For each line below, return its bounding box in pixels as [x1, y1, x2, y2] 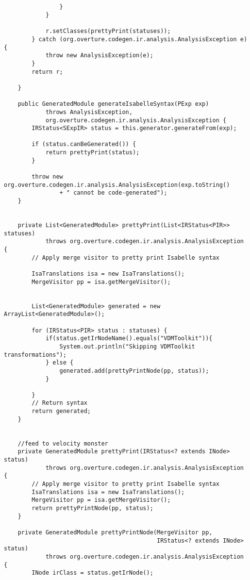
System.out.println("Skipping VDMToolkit [59, 343, 195, 350]
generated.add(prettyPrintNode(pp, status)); [59, 367, 209, 374]
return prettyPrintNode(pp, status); [32, 505, 153, 512]
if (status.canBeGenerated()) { [32, 141, 136, 148]
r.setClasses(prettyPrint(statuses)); [45, 28, 171, 35]
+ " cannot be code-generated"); [59, 189, 167, 197]
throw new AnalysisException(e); [45, 52, 153, 59]
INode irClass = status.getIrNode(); [32, 569, 153, 577]
